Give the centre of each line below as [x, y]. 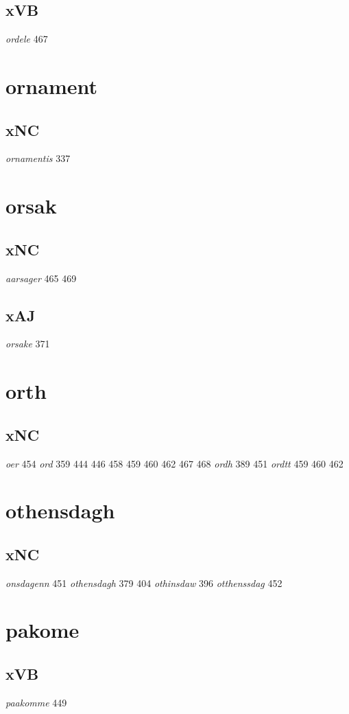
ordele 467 [27, 39]
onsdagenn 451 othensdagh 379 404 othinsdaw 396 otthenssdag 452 [144, 583]
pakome [43, 630]
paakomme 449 [36, 702]
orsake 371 [28, 344]
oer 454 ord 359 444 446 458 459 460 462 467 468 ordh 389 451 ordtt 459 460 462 [174, 463]
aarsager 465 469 [41, 278]
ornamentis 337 [38, 158]
